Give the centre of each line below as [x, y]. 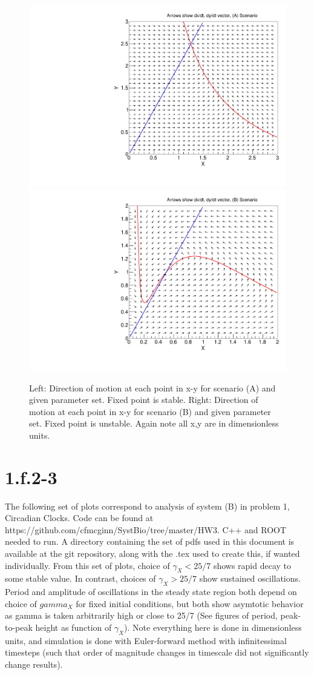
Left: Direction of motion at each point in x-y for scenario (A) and [152, 387]
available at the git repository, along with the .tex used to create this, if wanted [152, 553]
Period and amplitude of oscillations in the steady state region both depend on [151, 592]
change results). [34, 664]
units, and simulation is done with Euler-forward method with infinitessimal [146, 640]
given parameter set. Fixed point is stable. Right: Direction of [144, 400]
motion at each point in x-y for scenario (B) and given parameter [150, 411]
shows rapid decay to [252, 565]
